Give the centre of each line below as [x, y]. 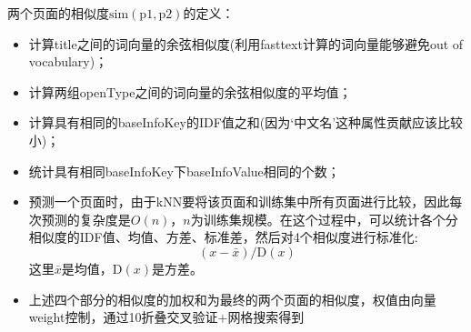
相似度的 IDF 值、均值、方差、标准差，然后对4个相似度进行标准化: [223, 237]
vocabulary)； [68, 61]
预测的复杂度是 [86, 219]
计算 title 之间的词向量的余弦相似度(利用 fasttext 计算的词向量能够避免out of [246, 43]
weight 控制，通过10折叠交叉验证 [123, 317]
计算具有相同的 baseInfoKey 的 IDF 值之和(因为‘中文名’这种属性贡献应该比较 [246, 122]
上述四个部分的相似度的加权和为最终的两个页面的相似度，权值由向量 [232, 299]
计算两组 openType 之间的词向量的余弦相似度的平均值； [190, 91]
